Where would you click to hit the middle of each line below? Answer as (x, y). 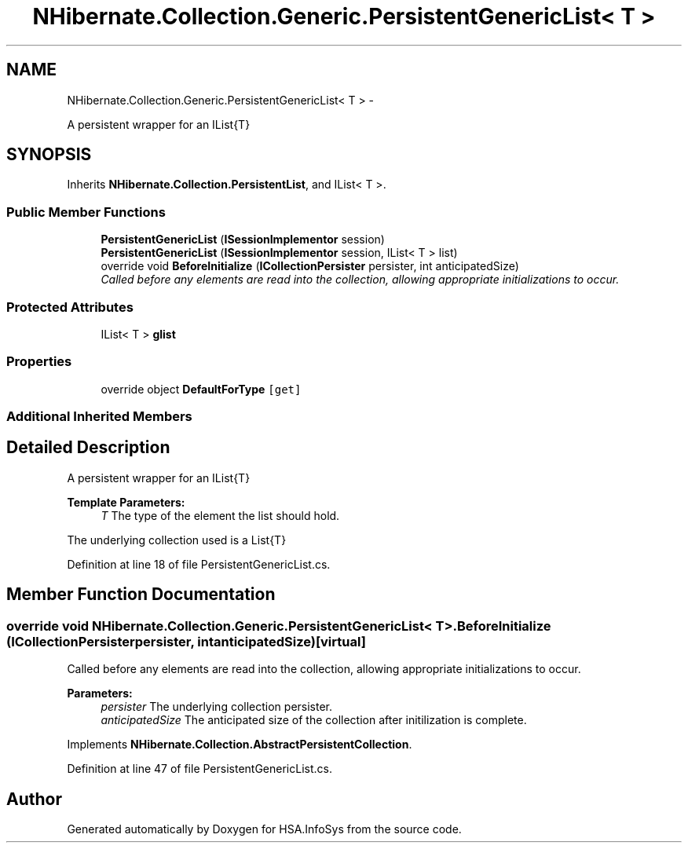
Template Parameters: (126, 502)
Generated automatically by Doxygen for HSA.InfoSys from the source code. (264, 829)
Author (34, 799)
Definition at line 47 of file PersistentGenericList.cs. (199, 769)
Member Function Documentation (141, 595)
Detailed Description (88, 448)
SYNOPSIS (49, 155)
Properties (39, 362)
